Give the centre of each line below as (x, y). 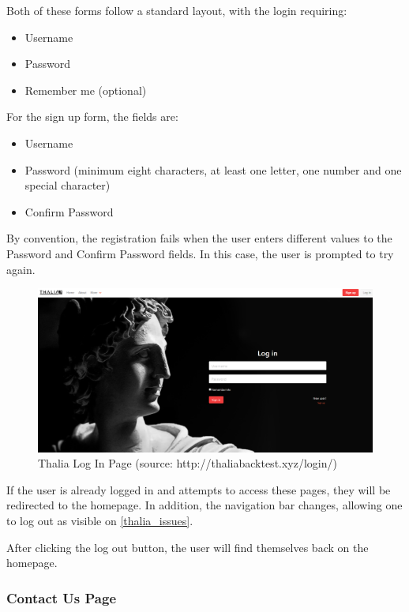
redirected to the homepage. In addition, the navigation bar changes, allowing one (204, 505)
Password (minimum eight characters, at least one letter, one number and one (213, 169)
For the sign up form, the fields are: (92, 116)
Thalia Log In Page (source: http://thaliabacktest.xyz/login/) (188, 463)
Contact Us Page (62, 597)
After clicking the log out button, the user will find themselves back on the (188, 547)
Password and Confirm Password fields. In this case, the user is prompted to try (200, 253)
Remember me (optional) (86, 90)
